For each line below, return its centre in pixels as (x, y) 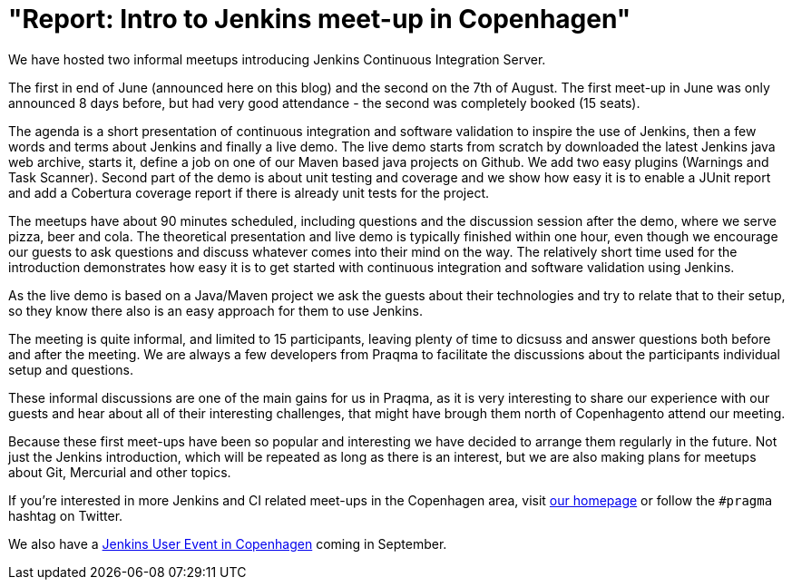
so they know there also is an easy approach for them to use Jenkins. (216, 310)
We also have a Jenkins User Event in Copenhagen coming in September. (228, 543)
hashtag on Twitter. (66, 515)
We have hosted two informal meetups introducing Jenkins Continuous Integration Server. (277, 59)
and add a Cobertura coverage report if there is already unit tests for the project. (249, 192)
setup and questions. (71, 369)
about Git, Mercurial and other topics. (120, 472)
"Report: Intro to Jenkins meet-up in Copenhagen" (320, 19)
